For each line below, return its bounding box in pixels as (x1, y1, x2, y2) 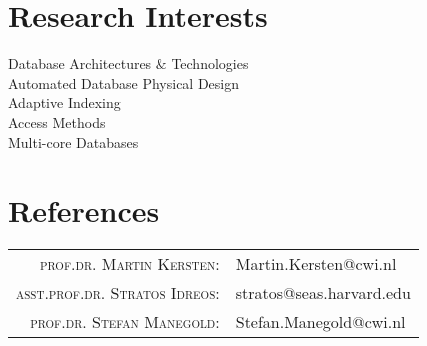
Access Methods (8, 111, 106, 132)
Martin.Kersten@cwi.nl (235, 252, 397, 276)
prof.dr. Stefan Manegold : (30, 310, 220, 334)
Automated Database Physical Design (8, 72, 240, 93)
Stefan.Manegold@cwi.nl (235, 310, 406, 334)
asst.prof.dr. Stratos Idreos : (16, 281, 220, 305)
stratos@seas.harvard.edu (235, 281, 411, 305)
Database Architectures (8, 53, 152, 74)
